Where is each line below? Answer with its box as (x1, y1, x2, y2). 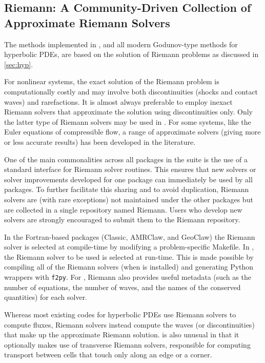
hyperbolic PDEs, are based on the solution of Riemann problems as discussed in (4, 49, 259, 60)
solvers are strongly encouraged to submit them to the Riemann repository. (4, 214, 240, 225)
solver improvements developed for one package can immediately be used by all (4, 174, 253, 184)
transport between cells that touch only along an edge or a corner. (4, 349, 212, 360)
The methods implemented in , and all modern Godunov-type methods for (4, 39, 238, 49)
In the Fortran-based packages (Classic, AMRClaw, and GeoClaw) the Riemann (4, 231, 255, 242)
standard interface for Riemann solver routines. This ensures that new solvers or (4, 164, 256, 175)
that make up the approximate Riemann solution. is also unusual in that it (4, 329, 239, 340)
